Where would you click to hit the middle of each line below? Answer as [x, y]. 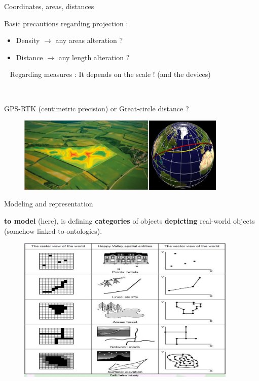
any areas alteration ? [89, 40]
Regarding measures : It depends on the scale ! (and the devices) [110, 74]
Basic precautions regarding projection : [66, 23]
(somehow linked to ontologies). [53, 230]
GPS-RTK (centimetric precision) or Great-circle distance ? [97, 108]
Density [28, 40]
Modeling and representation [49, 204]
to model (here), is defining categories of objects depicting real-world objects [129, 221]
